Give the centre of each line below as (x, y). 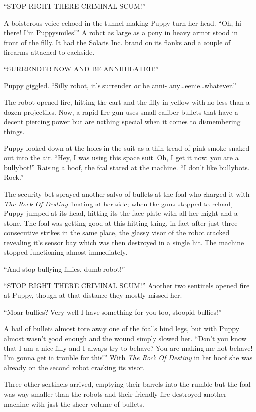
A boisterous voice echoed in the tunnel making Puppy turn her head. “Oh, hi (123, 23)
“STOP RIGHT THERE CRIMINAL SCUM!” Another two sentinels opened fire (127, 285)
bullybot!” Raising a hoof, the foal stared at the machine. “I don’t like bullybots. (127, 167)
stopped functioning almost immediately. (66, 252)
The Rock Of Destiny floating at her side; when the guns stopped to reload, (118, 203)
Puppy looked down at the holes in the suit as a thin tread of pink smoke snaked (127, 148)
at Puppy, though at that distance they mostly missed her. (93, 295)
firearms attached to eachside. (49, 52)
